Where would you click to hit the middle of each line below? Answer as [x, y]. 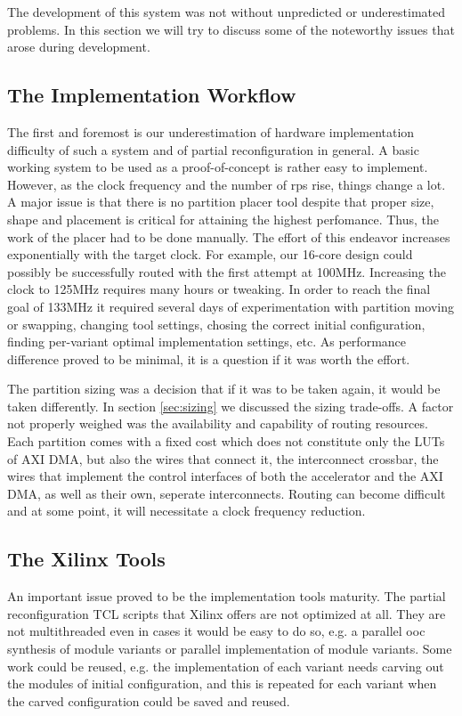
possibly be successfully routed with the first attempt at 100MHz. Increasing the [227, 271]
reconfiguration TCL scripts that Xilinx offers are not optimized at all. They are [227, 613]
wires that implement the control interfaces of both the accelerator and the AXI [225, 476]
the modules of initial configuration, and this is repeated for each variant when [222, 683]
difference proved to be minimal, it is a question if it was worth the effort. [209, 358]
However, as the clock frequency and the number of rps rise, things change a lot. [227, 184]
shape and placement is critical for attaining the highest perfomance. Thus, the [223, 219]
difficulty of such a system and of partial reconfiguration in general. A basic [213, 149]
